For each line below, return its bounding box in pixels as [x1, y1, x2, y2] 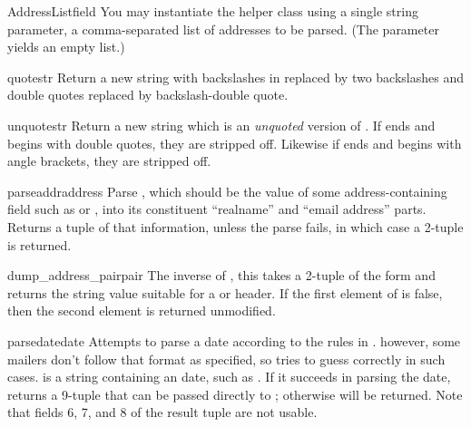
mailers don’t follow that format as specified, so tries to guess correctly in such [7, 349, 446, 368]
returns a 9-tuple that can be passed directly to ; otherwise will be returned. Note [7, 384, 463, 403]
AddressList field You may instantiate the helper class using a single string [7, 2, 418, 20]
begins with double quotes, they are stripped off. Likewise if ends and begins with [7, 133, 462, 152]
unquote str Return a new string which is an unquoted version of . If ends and [7, 115, 436, 134]
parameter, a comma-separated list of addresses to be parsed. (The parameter [7, 19, 439, 38]
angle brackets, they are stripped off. [7, 151, 211, 170]
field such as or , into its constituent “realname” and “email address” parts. [7, 199, 427, 218]
